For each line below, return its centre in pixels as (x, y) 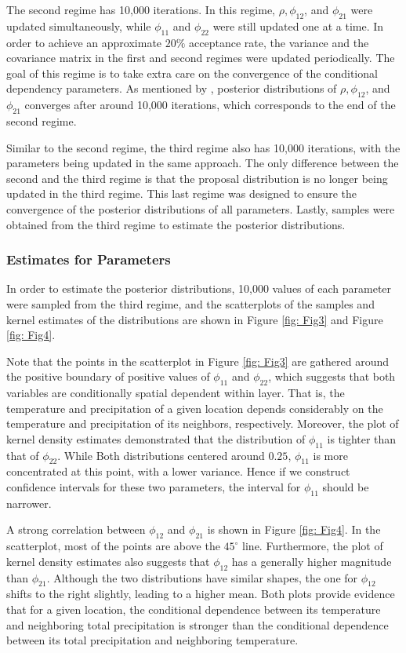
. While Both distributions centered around (161, 455)
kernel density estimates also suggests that (108, 561)
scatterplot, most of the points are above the (113, 546)
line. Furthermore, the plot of (313, 546)
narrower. (29, 503)
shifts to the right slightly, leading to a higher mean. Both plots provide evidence (201, 594)
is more (330, 455)
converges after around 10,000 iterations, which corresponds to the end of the (210, 105)
